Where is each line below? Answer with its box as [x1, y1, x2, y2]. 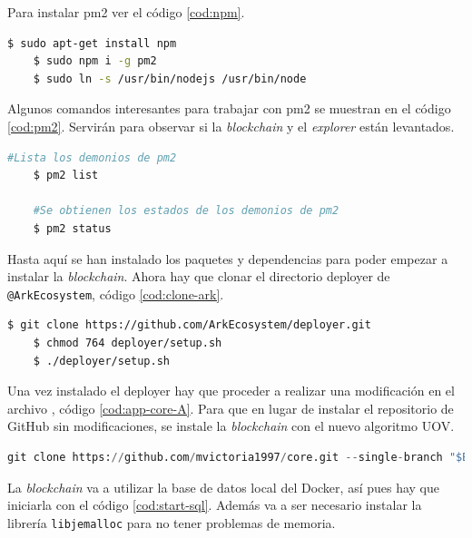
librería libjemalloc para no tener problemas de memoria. [7, 513, 336, 532]
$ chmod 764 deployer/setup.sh [33, 336, 222, 349]
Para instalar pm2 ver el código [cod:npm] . [7, 3, 245, 21]
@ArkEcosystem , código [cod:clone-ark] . [7, 284, 224, 303]
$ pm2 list [33, 169, 99, 182]
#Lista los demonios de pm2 [7, 151, 177, 164]
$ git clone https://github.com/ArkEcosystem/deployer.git [7, 318, 371, 332]
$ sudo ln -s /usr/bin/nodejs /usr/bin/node [33, 72, 307, 85]
